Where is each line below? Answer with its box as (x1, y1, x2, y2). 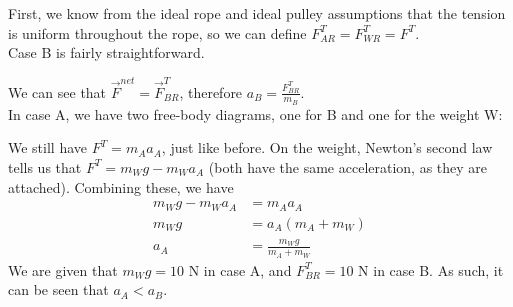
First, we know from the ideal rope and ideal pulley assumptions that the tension (8, 3, 506, 23)
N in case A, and (188, 259, 292, 280)
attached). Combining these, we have (8, 176, 234, 197)
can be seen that (8, 279, 109, 300)
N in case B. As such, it (358, 259, 504, 280)
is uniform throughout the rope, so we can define (8, 22, 307, 43)
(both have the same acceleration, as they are (208, 156, 488, 177)
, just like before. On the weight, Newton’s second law (161, 137, 493, 158)
